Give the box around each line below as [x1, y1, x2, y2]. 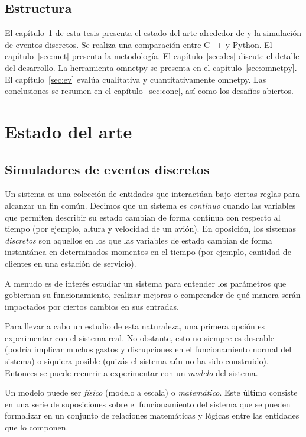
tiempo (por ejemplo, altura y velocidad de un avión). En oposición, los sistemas [5, 222, 297, 235]
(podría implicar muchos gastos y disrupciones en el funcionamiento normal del [5, 343, 292, 355]
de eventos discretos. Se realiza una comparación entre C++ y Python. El [5, 38, 272, 50]
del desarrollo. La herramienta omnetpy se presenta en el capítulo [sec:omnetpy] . [5, 61, 297, 73]
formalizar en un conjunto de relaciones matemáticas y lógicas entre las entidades [5, 409, 300, 422]
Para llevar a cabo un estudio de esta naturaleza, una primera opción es [5, 320, 265, 332]
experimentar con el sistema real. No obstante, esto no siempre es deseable [5, 331, 274, 344]
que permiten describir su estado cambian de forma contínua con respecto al [5, 211, 281, 223]
